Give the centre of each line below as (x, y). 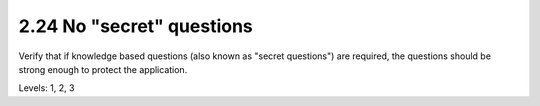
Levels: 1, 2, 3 (46, 88)
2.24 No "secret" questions (136, 26)
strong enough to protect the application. (103, 69)
